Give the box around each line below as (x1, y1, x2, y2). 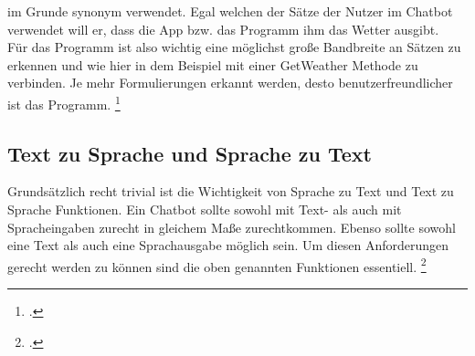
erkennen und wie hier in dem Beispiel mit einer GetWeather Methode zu (7, 55, 418, 74)
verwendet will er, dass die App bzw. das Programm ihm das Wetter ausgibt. (7, 19, 439, 38)
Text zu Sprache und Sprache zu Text (7, 139, 372, 167)
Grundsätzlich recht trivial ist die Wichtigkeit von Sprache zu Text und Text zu (7, 182, 454, 201)
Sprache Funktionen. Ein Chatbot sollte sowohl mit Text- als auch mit (7, 200, 402, 219)
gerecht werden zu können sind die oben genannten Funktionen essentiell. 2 (7, 254, 427, 276)
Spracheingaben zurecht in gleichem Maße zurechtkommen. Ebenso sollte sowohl (7, 217, 456, 236)
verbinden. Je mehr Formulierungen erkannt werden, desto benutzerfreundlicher (7, 73, 453, 92)
